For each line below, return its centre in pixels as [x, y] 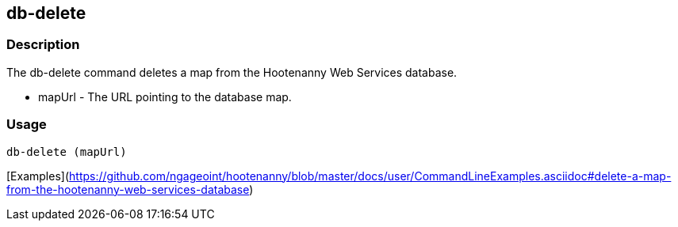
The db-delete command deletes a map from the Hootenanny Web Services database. [232, 72]
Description [43, 45]
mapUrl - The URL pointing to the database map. [165, 96]
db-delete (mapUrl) [67, 151]
